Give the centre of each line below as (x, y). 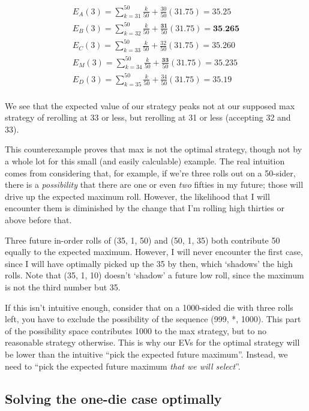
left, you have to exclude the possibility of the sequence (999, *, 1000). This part (153, 319)
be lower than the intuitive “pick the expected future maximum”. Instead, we (146, 354)
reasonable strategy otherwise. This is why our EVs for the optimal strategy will (152, 342)
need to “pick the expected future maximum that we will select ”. (123, 366)
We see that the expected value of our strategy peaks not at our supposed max (150, 105)
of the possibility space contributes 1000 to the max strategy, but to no (136, 330)
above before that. (38, 220)
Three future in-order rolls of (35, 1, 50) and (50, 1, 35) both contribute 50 (142, 240)
